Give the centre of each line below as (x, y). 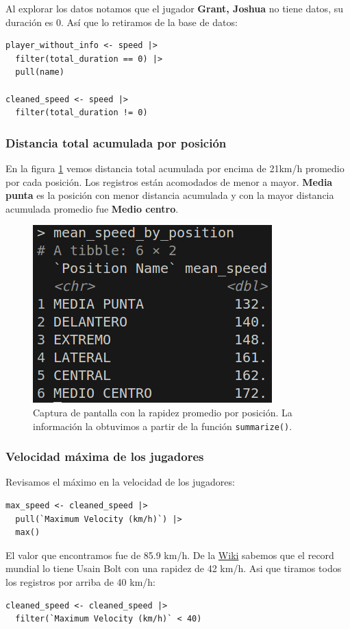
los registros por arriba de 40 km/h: (80, 581)
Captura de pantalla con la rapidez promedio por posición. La (163, 412)
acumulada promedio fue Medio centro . (92, 208)
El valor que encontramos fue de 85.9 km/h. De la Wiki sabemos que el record (170, 555)
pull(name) (40, 72)
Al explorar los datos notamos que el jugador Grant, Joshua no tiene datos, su (174, 8)
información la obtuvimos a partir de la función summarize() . (163, 426)
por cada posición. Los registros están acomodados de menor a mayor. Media (169, 181)
